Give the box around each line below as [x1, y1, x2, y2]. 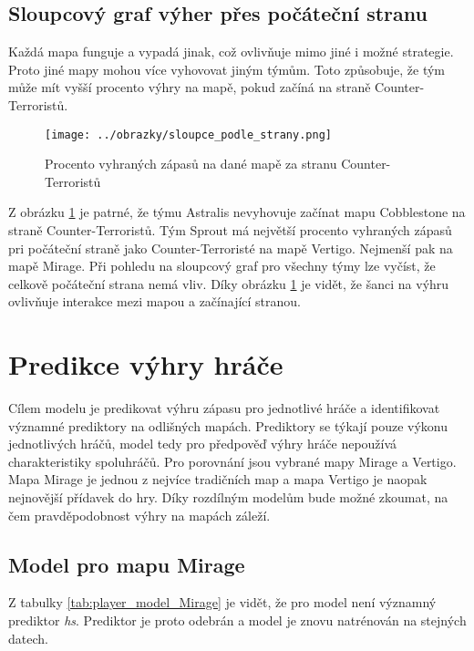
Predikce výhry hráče [8, 346, 283, 383]
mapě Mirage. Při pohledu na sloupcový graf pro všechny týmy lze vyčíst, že [8, 256, 436, 275]
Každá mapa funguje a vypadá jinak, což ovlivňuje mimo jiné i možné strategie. [8, 42, 454, 61]
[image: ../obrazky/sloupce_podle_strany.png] [45, 128, 332, 141]
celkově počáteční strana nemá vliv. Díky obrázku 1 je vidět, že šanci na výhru [8, 274, 449, 293]
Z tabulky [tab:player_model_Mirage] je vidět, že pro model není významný [8, 593, 437, 612]
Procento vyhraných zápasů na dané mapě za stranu [45, 154, 337, 173]
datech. [8, 628, 48, 647]
